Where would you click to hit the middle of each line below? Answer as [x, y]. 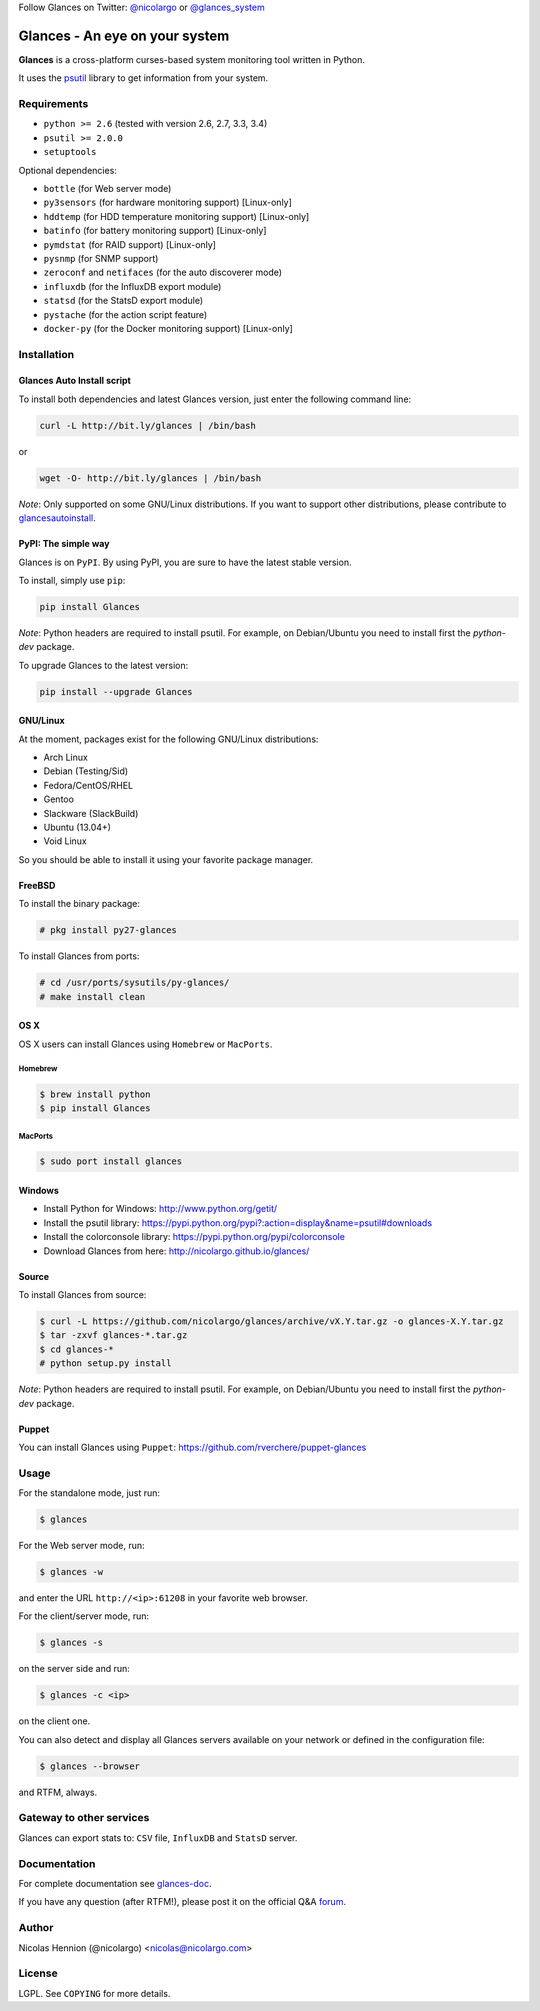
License [38, 1973]
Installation [46, 354]
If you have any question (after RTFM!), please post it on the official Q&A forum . [182, 1902]
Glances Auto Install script [75, 381]
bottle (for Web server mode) [107, 188]
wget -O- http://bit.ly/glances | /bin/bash [150, 478]
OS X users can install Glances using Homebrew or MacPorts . [145, 1044]
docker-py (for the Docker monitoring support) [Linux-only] [168, 328]
